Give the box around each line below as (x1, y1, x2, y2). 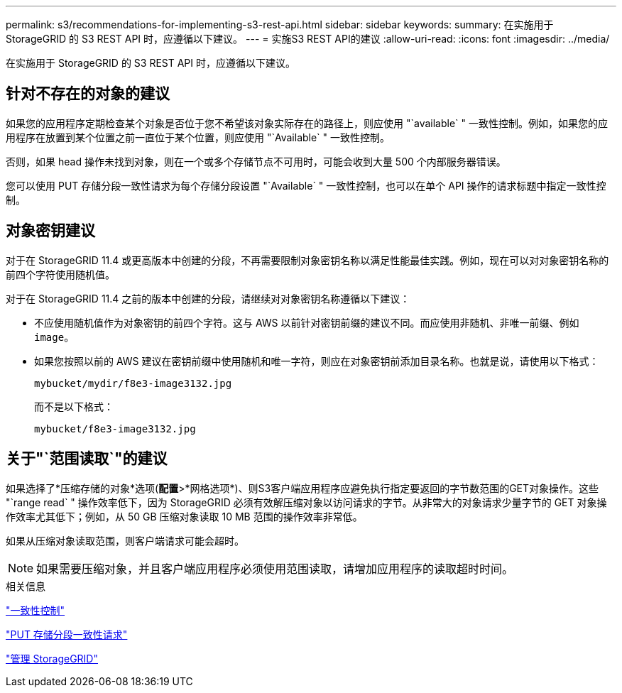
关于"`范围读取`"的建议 (6, 449, 168, 468)
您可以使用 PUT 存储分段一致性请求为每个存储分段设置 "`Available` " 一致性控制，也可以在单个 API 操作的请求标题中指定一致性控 (6, 179, 606, 192)
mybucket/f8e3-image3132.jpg (34, 422, 196, 435)
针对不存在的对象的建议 (6, 84, 170, 103)
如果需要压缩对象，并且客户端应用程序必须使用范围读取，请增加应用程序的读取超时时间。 (36, 561, 514, 576)
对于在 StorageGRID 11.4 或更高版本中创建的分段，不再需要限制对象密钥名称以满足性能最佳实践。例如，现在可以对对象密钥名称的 (6, 253, 609, 266)
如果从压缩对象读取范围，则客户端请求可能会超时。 (6, 534, 244, 547)
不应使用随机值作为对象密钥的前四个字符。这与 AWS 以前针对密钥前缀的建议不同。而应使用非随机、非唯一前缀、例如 (34, 316, 579, 329)
